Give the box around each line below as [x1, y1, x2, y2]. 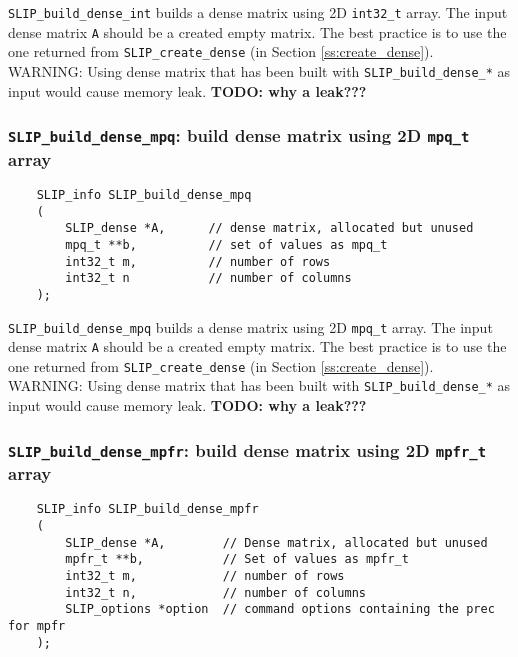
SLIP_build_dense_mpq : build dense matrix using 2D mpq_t [8, 123, 470, 148]
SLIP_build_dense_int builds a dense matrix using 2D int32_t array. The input [8, 2, 508, 22]
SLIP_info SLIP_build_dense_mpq [36, 187, 252, 202]
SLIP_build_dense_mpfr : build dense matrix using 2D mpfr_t [8, 437, 487, 462]
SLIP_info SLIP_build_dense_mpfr [36, 502, 259, 517]
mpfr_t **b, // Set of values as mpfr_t [65, 552, 409, 567]
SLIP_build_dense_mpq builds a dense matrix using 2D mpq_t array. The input [8, 316, 493, 337]
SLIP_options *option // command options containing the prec [65, 602, 495, 617]
